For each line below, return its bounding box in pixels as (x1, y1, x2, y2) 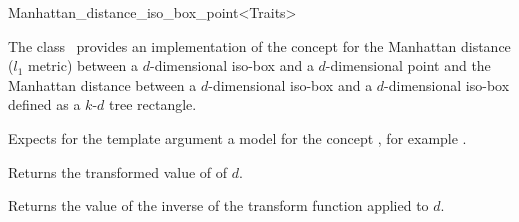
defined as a (8, 94, 81, 115)
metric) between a (27, 55, 139, 76)
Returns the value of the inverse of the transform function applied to (8, 195, 429, 216)
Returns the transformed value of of (8, 161, 228, 182)
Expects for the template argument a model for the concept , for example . (8, 127, 467, 148)
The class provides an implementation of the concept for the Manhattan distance (8, 35, 511, 56)
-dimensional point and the (325, 55, 491, 76)
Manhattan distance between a (8, 74, 197, 95)
